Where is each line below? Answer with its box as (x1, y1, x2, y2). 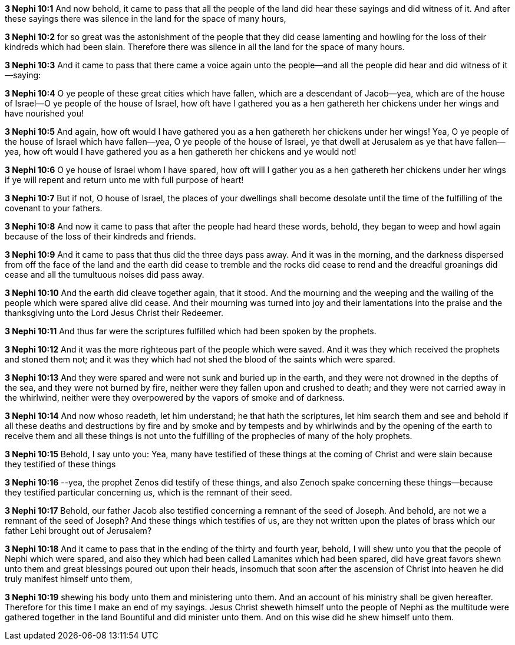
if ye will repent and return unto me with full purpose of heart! (5, 175, 244, 185)
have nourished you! (5, 108, 84, 118)
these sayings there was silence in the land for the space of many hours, (5, 14, 286, 24)
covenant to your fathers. (5, 203, 103, 213)
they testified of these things (5, 459, 116, 469)
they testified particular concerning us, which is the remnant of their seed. (5, 487, 292, 497)
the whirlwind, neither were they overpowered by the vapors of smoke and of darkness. (5, 393, 345, 403)
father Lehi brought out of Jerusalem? (5, 526, 152, 536)
